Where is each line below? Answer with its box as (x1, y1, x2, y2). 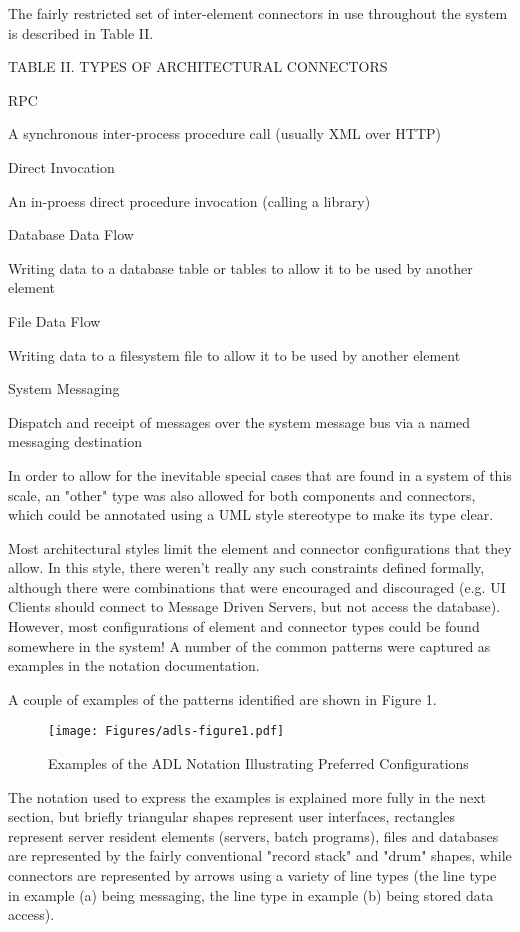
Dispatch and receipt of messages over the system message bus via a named (8, 411, 471, 432)
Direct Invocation (8, 156, 115, 177)
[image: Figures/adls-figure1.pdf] (48, 724, 285, 739)
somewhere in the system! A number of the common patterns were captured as (8, 635, 491, 656)
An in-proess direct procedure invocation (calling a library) (8, 190, 371, 211)
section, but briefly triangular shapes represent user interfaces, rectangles (8, 806, 455, 827)
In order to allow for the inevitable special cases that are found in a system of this (8, 464, 512, 485)
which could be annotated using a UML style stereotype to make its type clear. (8, 504, 494, 525)
